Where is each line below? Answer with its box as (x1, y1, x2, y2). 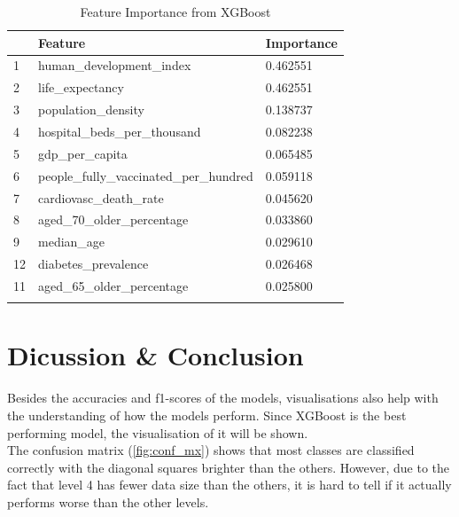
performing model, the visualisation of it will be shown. (7, 423, 308, 442)
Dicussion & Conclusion (7, 337, 304, 373)
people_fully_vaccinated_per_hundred (38, 166, 253, 184)
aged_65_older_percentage (38, 276, 189, 294)
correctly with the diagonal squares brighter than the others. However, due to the (7, 458, 450, 476)
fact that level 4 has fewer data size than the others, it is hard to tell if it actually (7, 475, 452, 494)
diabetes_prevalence (38, 255, 149, 273)
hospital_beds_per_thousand (38, 121, 201, 140)
